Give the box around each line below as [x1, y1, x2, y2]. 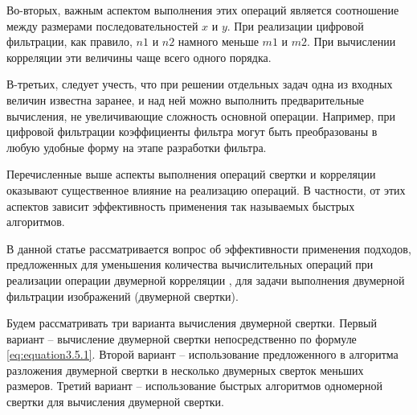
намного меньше [178, 33, 259, 50]
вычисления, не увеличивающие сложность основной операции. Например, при [6, 107, 396, 124]
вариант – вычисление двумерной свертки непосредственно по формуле [6, 330, 357, 347]
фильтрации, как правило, [6, 33, 133, 50]
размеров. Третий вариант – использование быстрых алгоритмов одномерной [6, 377, 382, 394]
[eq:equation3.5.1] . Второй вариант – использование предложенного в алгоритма [6, 346, 399, 363]
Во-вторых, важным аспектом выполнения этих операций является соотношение [6, 2, 399, 18]
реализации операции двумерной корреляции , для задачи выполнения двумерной [6, 271, 405, 288]
